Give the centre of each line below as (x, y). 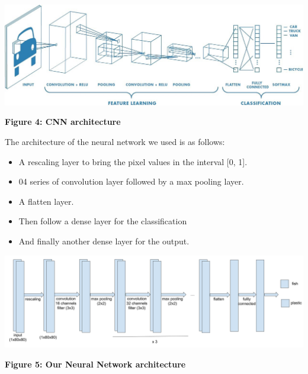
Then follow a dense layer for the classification (103, 221)
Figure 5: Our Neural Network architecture (95, 364)
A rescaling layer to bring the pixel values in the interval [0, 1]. (133, 161)
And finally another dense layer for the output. (104, 241)
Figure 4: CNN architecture (63, 122)
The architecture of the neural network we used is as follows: (115, 141)
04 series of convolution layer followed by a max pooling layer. (131, 181)
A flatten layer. (46, 201)
